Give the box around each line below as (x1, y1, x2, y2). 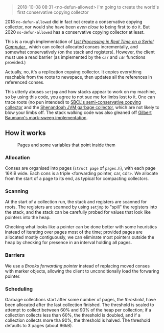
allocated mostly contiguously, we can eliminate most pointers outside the (5, 234, 155, 240)
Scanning (5, 188, 28, 195)
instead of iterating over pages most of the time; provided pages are (5, 229, 143, 235)
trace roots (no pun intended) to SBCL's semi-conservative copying (5, 99, 141, 105)
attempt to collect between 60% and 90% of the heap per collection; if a (5, 307, 152, 312)
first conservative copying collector (17, 9, 89, 15)
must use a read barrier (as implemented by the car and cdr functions (5, 54, 146, 60)
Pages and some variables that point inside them (17, 142, 116, 148)
